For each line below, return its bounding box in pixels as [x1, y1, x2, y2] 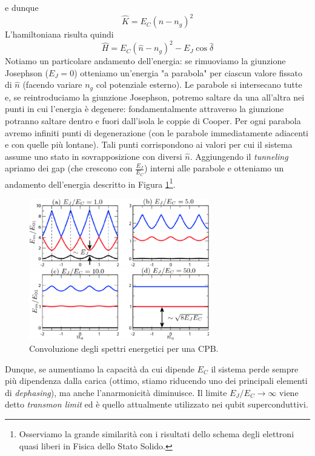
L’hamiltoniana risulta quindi [5, 28, 114, 41]
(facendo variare [22, 78, 82, 91]
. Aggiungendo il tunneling [190, 150, 288, 162]
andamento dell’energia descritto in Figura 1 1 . [5, 176, 176, 190]
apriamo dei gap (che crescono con [5, 162, 133, 174]
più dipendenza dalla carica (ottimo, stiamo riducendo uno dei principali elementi [5, 374, 308, 387]
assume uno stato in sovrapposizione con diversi [5, 150, 182, 162]
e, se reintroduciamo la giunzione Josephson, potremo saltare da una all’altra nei [5, 90, 305, 103]
